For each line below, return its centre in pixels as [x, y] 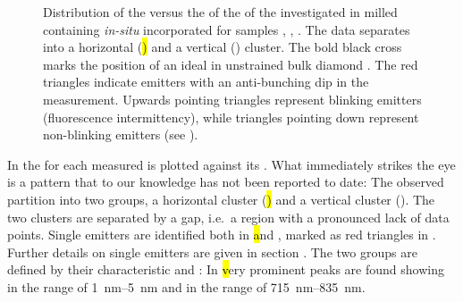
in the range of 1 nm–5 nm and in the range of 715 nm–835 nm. [186, 286]
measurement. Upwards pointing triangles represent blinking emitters [232, 99]
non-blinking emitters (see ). [121, 134]
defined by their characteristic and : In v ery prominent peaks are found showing [226, 269]
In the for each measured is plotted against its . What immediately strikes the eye [231, 164]
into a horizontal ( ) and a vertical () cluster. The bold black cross [223, 47]
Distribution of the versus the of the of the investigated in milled [220, 12]
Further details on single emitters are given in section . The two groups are [212, 252]
